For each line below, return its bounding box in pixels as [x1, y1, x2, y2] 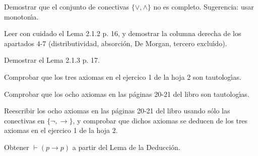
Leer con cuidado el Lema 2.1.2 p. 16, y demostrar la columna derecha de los [4, 28, 241, 39]
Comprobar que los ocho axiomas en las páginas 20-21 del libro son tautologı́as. [4, 88, 249, 99]
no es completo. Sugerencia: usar [153, 2, 254, 12]
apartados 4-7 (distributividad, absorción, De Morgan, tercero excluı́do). [4, 38, 227, 48]
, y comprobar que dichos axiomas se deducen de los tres [73, 115, 248, 125]
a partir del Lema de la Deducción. [72, 141, 180, 152]
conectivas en [4, 115, 45, 125]
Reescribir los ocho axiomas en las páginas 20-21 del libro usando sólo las [4, 105, 230, 116]
